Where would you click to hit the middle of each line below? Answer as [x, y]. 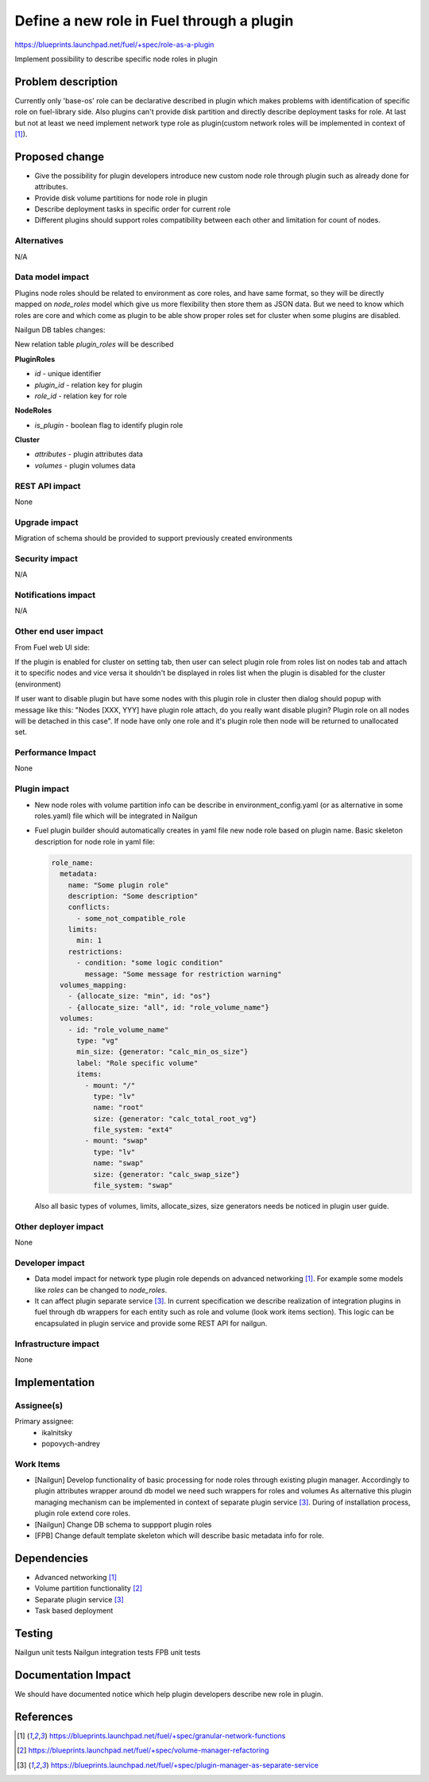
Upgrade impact [46, 522]
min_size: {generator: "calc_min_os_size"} [162, 1052]
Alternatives [39, 241]
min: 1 [89, 941]
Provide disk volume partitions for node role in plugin [121, 198]
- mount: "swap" [116, 1141]
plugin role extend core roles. [83, 1513]
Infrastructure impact [57, 1344]
